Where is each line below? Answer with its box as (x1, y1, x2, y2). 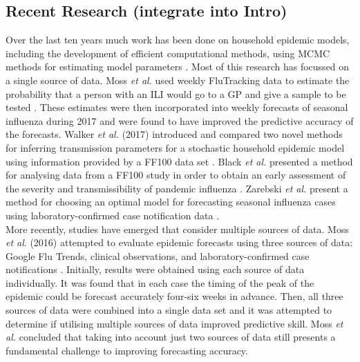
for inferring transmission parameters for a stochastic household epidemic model (6, 140, 345, 154)
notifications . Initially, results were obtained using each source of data (6, 262, 305, 276)
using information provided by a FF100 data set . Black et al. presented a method (6, 154, 353, 168)
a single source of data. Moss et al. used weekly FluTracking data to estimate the (6, 72, 350, 87)
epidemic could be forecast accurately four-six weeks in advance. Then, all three (6, 289, 343, 303)
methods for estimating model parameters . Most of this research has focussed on (6, 59, 350, 74)
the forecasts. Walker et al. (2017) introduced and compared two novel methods (6, 127, 343, 141)
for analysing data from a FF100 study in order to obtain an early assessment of (6, 168, 346, 182)
